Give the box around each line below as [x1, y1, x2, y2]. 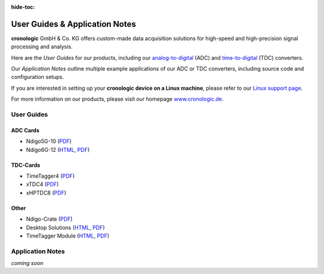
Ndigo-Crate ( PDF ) [26, 215, 73, 223]
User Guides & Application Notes [11, 19, 136, 29]
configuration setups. [11, 74, 64, 81]
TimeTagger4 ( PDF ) [26, 172, 75, 179]
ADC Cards [11, 126, 40, 134]
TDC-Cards [11, 162, 40, 169]
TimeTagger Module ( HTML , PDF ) [26, 232, 110, 239]
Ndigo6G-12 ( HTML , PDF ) [26, 146, 90, 153]
